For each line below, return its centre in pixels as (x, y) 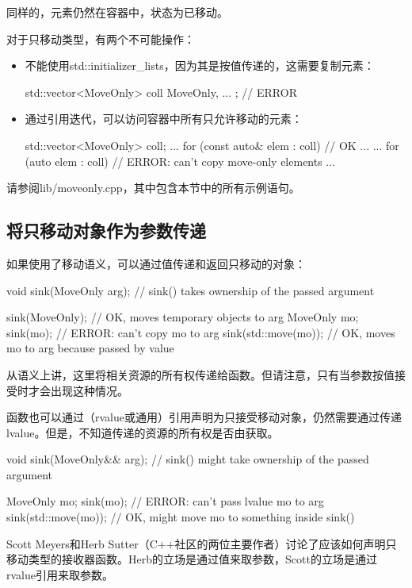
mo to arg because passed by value (90, 348)
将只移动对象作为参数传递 (106, 231)
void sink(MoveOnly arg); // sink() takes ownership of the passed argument (191, 290)
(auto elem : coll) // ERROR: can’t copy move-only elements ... (180, 161)
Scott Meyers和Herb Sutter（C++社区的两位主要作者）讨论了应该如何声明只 (202, 543)
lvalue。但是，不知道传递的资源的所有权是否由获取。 (143, 432)
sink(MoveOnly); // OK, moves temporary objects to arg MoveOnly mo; (183, 317)
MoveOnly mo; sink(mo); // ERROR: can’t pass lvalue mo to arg (165, 501)
